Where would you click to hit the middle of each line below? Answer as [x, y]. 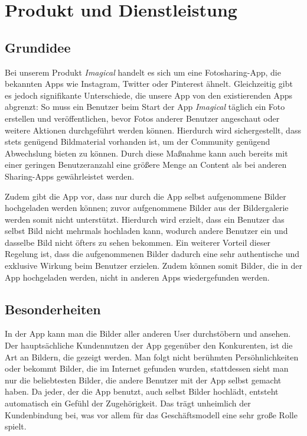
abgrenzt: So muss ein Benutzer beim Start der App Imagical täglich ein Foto [145, 107]
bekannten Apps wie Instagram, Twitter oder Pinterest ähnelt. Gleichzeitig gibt [149, 84]
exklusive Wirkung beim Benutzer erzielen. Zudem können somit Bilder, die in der [153, 266]
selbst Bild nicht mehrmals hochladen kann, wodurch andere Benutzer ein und [146, 231]
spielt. [16, 426]
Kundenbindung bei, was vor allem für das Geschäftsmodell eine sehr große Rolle [151, 414]
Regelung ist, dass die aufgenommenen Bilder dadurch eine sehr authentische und [152, 254]
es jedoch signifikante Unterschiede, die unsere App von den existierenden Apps [149, 95]
